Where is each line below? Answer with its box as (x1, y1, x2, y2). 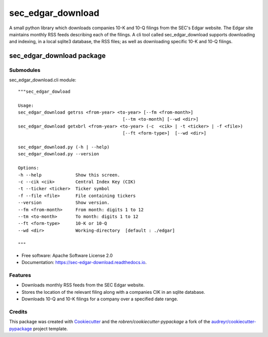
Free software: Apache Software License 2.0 (21, 252, 113, 258)
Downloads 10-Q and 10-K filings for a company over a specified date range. (21, 296, 178, 302)
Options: (18, 165, 39, 171)
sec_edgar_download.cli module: (9, 77, 76, 83)
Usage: (18, 102, 34, 108)
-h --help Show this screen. (18, 172, 120, 178)
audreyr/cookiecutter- (211, 319, 257, 325)
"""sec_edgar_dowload (18, 88, 70, 94)
